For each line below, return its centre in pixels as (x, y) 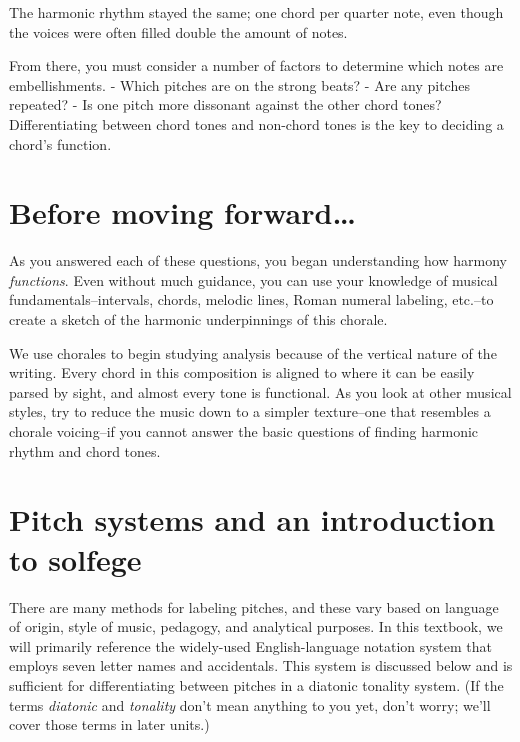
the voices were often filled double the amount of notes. (178, 31)
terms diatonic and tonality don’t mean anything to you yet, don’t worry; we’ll (250, 704)
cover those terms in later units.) (109, 724)
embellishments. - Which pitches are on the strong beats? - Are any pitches (239, 84)
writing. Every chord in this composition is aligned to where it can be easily (242, 372)
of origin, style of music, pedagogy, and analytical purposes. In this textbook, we (256, 626)
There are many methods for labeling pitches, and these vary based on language (254, 606)
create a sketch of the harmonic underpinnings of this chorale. (198, 319)
